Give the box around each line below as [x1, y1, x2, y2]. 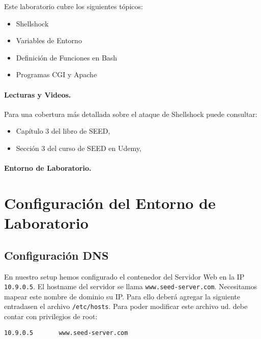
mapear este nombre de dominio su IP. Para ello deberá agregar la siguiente [4, 291, 241, 301]
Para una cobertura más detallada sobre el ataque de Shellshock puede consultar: [4, 108, 257, 119]
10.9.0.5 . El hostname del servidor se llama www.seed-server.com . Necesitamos [4, 281, 257, 292]
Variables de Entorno [16, 35, 82, 46]
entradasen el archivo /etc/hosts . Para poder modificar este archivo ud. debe [4, 301, 248, 312]
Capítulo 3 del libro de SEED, [16, 126, 110, 136]
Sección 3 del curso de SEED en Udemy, [16, 142, 141, 153]
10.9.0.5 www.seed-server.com [4, 329, 128, 336]
